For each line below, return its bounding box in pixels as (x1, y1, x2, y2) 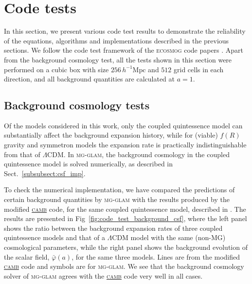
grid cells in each (174, 64, 224, 74)
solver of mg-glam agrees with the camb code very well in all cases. (4, 270, 203, 281)
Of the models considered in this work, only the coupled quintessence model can (4, 120, 243, 130)
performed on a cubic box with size (4, 64, 109, 74)
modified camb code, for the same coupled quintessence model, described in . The (4, 203, 246, 214)
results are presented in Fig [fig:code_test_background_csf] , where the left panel (4, 213, 247, 223)
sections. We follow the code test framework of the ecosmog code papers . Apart (4, 45, 244, 55)
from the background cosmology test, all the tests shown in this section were (4, 54, 232, 64)
